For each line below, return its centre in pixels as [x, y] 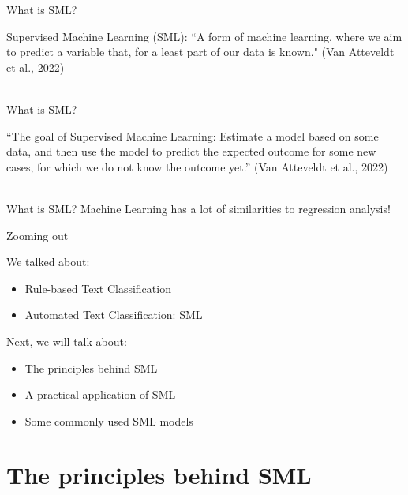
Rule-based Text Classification [98, 288]
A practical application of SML [100, 394]
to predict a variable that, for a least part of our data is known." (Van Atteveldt [200, 52]
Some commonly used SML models [109, 420]
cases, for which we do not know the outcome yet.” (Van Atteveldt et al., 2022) [197, 166]
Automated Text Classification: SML [114, 315]
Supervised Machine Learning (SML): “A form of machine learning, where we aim [204, 36]
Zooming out [37, 235]
